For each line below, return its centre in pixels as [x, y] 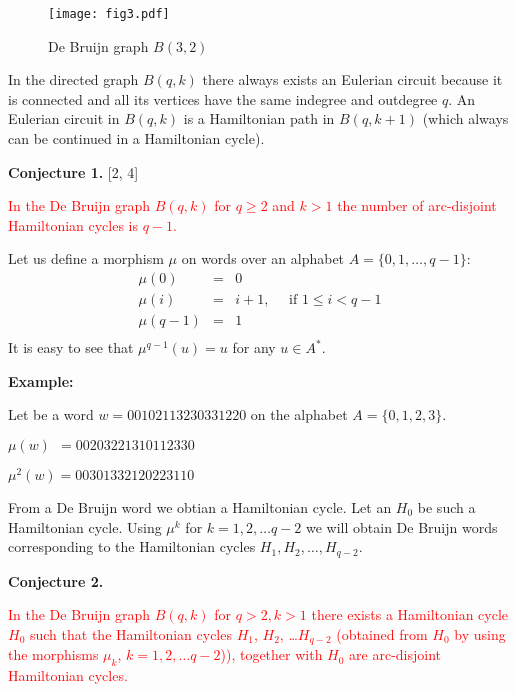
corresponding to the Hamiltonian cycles [132, 546]
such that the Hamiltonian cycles [130, 633]
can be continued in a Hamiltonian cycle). [136, 138]
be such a [446, 506]
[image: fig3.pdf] [109, 14]
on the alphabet [299, 414]
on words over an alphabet [263, 258]
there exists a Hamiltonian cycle [410, 614]
